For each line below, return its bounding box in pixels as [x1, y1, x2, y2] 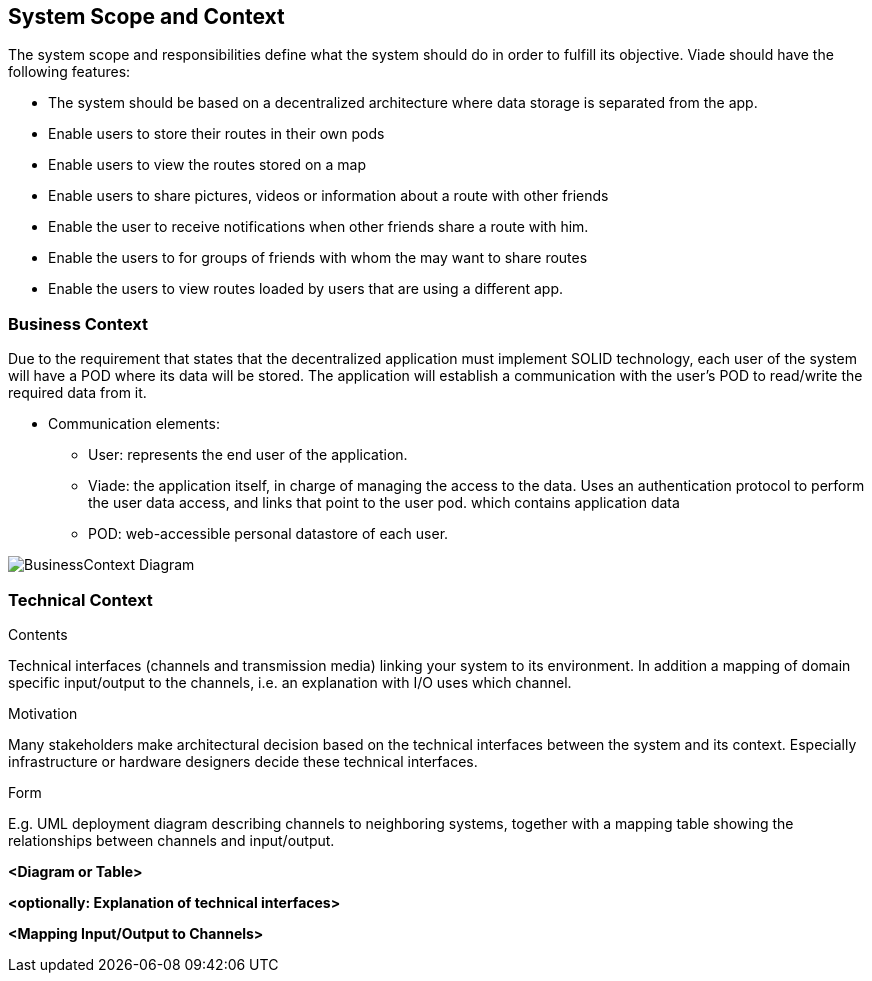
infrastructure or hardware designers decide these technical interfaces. [8, 752, 478, 770]
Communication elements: [48, 415, 220, 433]
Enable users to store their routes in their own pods [48, 125, 385, 143]
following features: [8, 63, 131, 81]
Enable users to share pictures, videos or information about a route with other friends [48, 187, 609, 205]
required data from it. [8, 384, 147, 402]
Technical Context [8, 589, 153, 610]
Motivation [8, 704, 78, 722]
